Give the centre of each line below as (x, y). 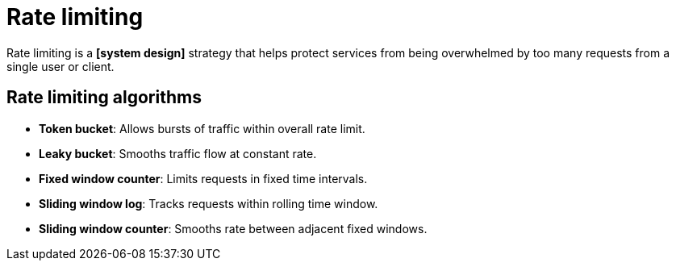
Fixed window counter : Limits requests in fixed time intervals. (203, 178)
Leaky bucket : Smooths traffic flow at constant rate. (178, 153)
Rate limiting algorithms (104, 98)
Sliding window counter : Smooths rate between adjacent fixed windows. (233, 228)
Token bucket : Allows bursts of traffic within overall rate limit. (202, 128)
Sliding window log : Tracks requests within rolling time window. (209, 203)
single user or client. (61, 66)
